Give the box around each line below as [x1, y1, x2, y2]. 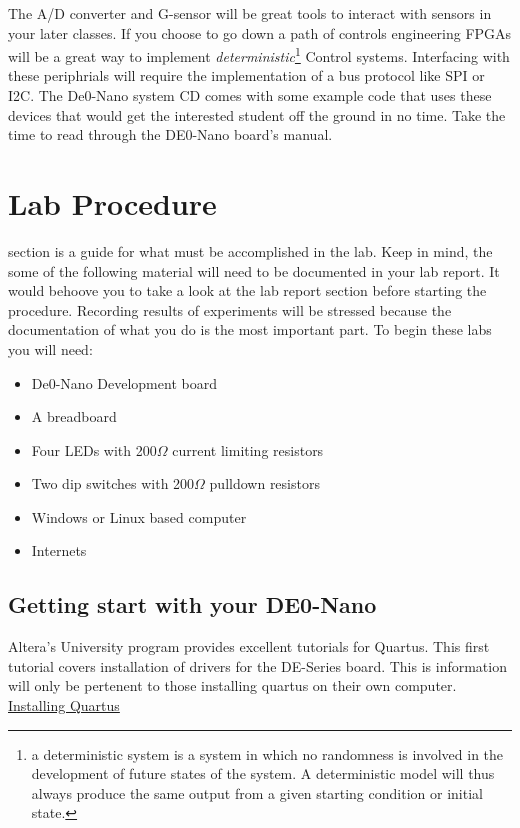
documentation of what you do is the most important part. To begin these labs [8, 319, 492, 340]
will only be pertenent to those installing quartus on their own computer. [8, 675, 457, 696]
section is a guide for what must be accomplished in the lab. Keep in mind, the [8, 240, 493, 261]
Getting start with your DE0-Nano [8, 589, 377, 620]
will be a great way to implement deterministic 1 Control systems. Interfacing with [8, 43, 510, 66]
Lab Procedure [8, 183, 217, 223]
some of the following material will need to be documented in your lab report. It [8, 260, 500, 281]
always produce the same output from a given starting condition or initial [31, 782, 483, 803]
